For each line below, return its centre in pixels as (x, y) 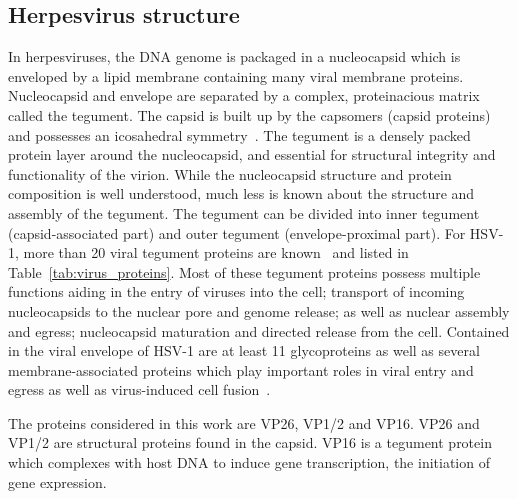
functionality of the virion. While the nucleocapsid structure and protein (230, 173)
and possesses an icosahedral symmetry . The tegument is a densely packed (239, 134)
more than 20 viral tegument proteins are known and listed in (216, 252)
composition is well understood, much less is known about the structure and (241, 193)
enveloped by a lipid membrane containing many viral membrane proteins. (236, 75)
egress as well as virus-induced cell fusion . (139, 389)
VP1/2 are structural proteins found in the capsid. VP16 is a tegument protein (250, 442)
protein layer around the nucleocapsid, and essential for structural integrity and (252, 154)
